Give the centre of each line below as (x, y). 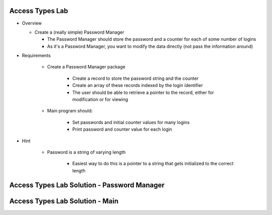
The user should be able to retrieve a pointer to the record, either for (143, 92)
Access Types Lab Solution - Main (64, 201)
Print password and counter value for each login (122, 129)
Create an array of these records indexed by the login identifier (138, 85)
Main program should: (70, 111)
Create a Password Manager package (86, 67)
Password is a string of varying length (86, 152)
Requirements (36, 56)
